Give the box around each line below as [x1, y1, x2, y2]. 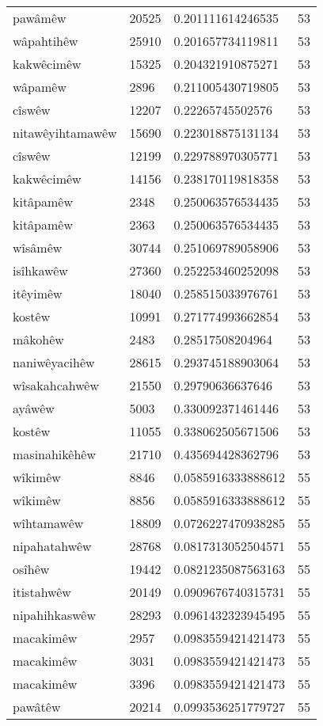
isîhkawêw [13, 261, 68, 279]
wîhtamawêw [13, 514, 84, 532]
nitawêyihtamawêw [13, 124, 117, 142]
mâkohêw [13, 330, 64, 348]
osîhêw [13, 560, 50, 578]
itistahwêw [13, 583, 71, 601]
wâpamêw [13, 78, 66, 96]
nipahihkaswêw [13, 606, 96, 624]
